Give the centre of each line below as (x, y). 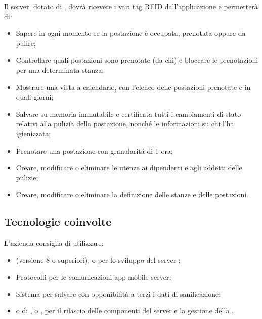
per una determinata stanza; (60, 70)
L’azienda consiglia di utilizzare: (54, 243)
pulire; (26, 43)
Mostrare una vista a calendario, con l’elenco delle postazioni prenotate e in (133, 87)
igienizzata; (33, 133)
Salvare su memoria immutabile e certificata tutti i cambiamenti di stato (128, 113)
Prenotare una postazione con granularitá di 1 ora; (94, 150)
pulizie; (27, 177)
